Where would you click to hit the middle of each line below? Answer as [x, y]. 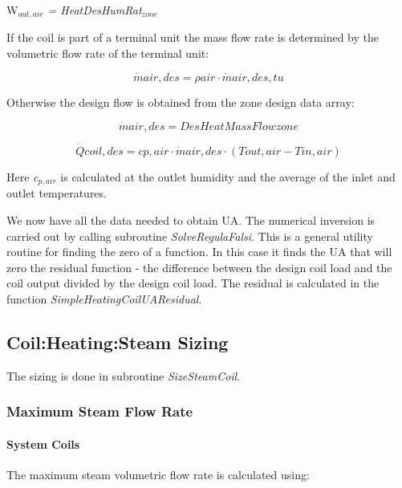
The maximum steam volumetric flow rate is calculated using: [158, 474]
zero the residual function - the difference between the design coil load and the [199, 267]
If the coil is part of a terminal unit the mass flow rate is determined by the [193, 37]
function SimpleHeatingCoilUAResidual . [104, 298]
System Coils [43, 443]
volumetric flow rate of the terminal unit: [108, 53]
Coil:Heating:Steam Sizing [118, 342]
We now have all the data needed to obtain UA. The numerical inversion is [191, 220]
